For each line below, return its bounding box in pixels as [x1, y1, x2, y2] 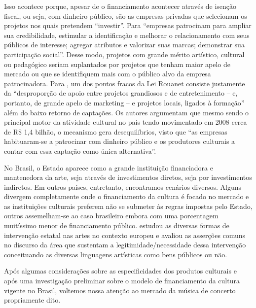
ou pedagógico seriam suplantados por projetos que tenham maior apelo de [4, 59, 230, 69]
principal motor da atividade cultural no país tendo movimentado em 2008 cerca [4, 117, 247, 127]
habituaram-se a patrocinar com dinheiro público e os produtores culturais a [4, 136, 235, 146]
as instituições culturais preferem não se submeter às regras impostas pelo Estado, [4, 201, 253, 211]
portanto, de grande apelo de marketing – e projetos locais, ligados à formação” [4, 97, 245, 107]
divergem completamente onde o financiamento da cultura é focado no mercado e [4, 191, 249, 202]
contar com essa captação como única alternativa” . [4, 145, 156, 156]
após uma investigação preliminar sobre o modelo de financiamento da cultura [4, 275, 240, 286]
